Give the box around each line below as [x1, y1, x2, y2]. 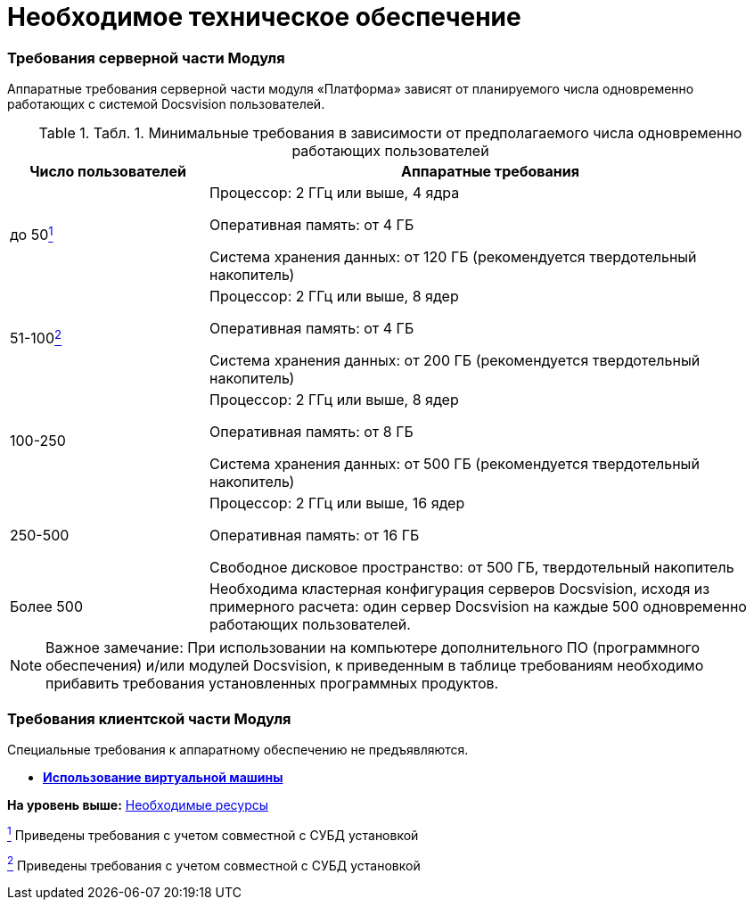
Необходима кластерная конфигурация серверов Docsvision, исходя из [209, 580, 710, 598]
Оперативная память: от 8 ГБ [209, 423, 414, 441]
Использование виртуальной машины [43, 769, 283, 785]
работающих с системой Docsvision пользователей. [7, 96, 325, 112]
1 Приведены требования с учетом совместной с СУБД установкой [7, 824, 419, 843]
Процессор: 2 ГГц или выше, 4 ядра [209, 184, 460, 202]
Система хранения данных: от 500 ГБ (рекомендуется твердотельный [209, 455, 700, 474]
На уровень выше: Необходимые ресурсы [7, 796, 269, 812]
